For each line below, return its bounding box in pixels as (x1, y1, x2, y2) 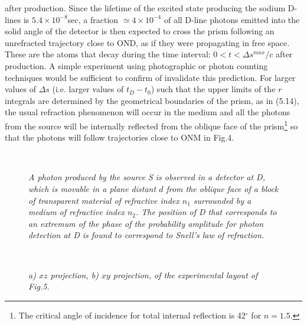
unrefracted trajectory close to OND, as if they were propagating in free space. (5, 36, 290, 48)
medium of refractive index (28, 206, 125, 218)
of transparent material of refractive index (28, 194, 179, 206)
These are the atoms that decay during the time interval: (5, 48, 211, 60)
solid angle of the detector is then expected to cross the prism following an (5, 25, 275, 37)
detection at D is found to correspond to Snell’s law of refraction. (28, 229, 264, 241)
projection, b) (50, 268, 99, 281)
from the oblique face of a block (166, 182, 279, 194)
